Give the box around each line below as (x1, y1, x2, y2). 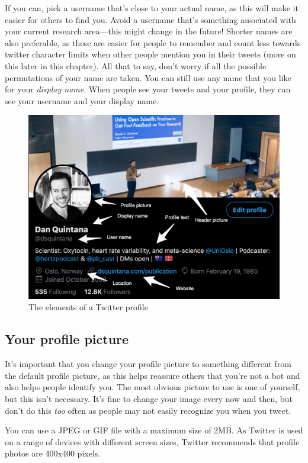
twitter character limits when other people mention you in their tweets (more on (5, 48, 296, 60)
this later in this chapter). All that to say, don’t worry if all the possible (5, 59, 267, 72)
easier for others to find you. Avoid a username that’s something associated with (5, 13, 296, 25)
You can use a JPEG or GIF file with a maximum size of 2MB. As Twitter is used (5, 424, 303, 436)
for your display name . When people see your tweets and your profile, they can (5, 83, 291, 95)
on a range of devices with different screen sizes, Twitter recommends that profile (5, 435, 300, 448)
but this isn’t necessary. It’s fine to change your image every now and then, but (5, 393, 293, 405)
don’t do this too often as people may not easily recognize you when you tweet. (5, 404, 291, 416)
